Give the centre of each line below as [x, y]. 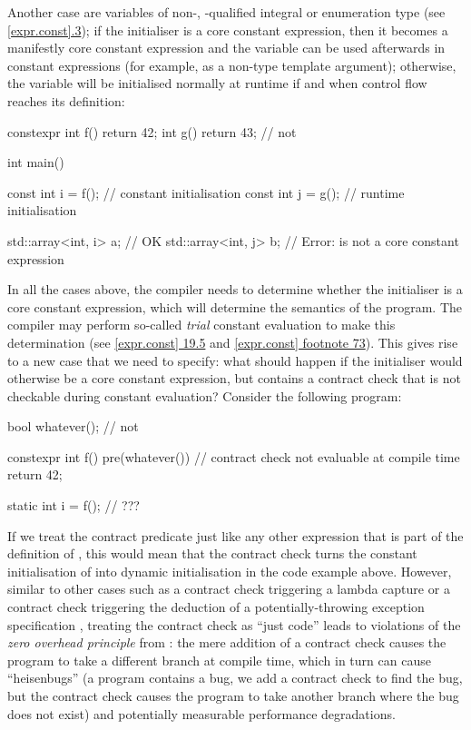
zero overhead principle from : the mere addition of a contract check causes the [227, 642]
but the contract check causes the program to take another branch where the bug [233, 695]
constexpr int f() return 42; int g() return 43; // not [152, 131]
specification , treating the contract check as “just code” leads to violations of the [234, 624]
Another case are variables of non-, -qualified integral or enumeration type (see [226, 12]
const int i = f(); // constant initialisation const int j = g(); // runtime [206, 192]
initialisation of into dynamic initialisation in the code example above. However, [230, 571]
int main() [36, 162]
